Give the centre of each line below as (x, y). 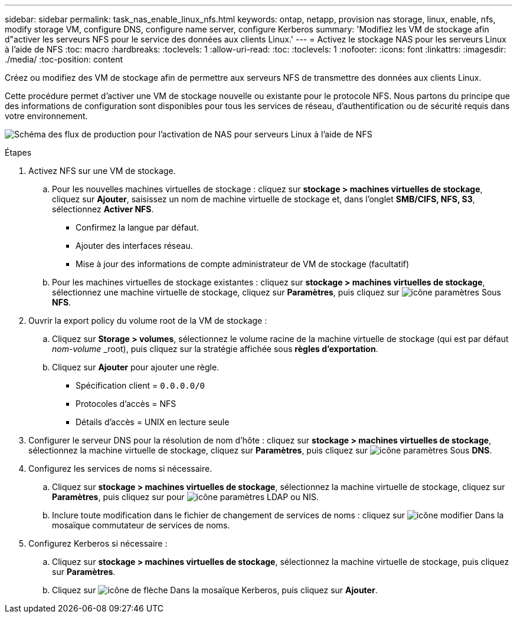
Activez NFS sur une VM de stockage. (102, 171)
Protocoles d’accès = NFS (126, 404)
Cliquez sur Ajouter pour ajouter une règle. (136, 367)
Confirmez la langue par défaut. (137, 227)
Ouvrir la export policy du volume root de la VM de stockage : (148, 320)
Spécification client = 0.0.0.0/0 (140, 385)
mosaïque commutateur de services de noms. (141, 525)
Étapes (18, 152)
